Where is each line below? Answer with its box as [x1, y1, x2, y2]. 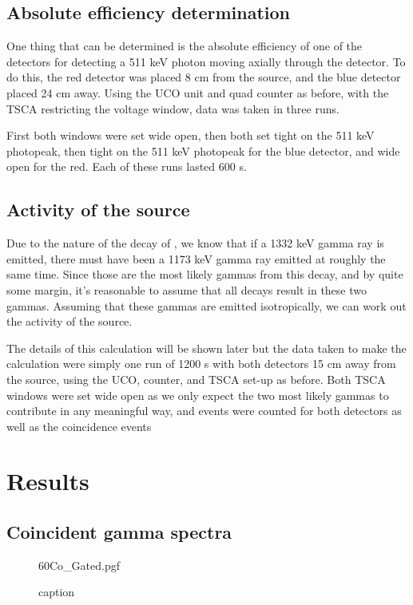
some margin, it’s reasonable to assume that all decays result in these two [6, 281, 367, 298]
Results [6, 465, 89, 497]
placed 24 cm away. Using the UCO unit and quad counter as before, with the [6, 84, 389, 101]
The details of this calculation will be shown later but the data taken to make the [6, 339, 407, 356]
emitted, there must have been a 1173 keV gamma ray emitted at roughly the [6, 250, 386, 267]
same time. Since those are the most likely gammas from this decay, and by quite [6, 266, 403, 283]
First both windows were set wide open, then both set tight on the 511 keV [6, 127, 375, 144]
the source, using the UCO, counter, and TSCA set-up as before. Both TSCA [6, 370, 386, 387]
